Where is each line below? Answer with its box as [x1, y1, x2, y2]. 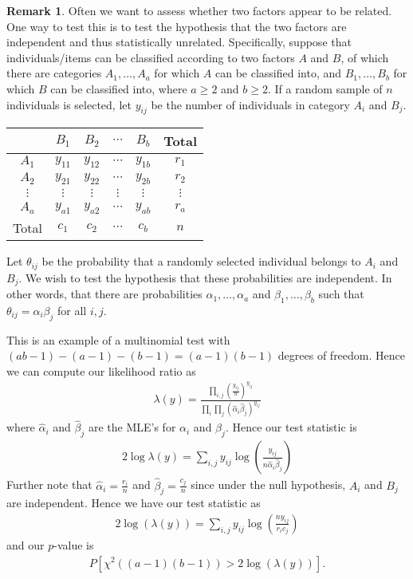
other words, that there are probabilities [6, 286, 203, 302]
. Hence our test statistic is [225, 419, 357, 435]
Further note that [6, 476, 92, 493]
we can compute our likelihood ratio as [6, 362, 196, 379]
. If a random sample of [267, 80, 383, 96]
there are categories [6, 65, 102, 81]
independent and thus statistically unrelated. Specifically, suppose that [6, 33, 352, 50]
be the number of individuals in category [151, 96, 350, 112]
